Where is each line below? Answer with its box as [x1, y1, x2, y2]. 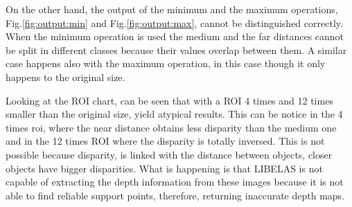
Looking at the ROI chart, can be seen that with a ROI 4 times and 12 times [6, 93, 333, 107]
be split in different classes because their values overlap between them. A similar [6, 42, 347, 57]
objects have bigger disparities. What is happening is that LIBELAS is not [6, 161, 323, 175]
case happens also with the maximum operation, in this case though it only [6, 56, 326, 71]
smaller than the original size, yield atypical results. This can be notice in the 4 [6, 107, 343, 121]
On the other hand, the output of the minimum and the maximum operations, [6, 2, 338, 16]
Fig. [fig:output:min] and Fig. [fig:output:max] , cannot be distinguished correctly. [6, 15, 343, 30]
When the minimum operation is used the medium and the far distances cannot [6, 29, 344, 44]
